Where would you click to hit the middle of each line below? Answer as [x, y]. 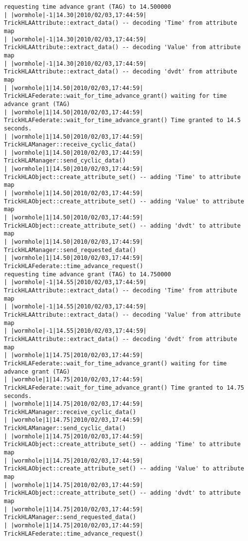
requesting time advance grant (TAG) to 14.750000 [88, 274]
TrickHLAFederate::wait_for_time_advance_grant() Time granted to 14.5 [122, 120]
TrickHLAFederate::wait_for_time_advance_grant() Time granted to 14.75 [124, 388]
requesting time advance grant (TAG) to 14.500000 [88, 7]
